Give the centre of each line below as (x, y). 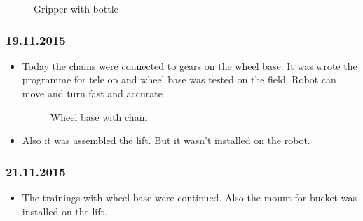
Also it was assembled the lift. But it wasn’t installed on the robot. (166, 140)
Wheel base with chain (99, 116)
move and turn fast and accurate (92, 93)
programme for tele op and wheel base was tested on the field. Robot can (179, 79)
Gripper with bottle (76, 8)
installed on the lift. (64, 211)
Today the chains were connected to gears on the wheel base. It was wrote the (190, 65)
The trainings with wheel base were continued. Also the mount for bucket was (189, 197)
